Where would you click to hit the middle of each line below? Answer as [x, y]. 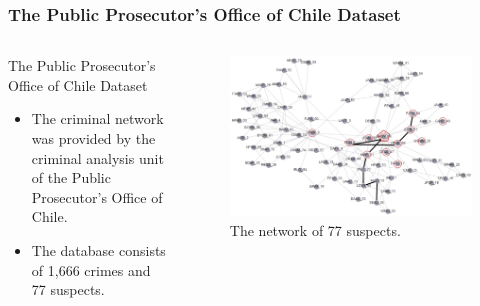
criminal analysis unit [97, 157]
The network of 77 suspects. [315, 229]
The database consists [98, 249]
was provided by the [93, 138]
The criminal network [97, 118]
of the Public [71, 177]
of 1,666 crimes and [91, 269]
